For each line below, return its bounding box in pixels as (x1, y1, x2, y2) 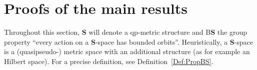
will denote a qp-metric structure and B (88, 27, 211, 37)
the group (217, 27, 247, 37)
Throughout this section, (4, 27, 80, 37)
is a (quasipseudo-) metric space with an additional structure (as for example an (4, 46, 250, 57)
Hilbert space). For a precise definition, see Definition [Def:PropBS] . (4, 56, 213, 66)
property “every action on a (4, 36, 89, 47)
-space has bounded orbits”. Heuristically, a (95, 36, 227, 47)
